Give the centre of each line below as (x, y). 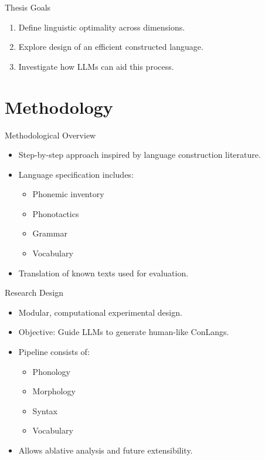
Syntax (45, 410)
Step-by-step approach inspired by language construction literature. (140, 155)
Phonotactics (56, 213)
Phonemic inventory (68, 194)
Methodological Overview (50, 135)
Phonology (51, 371)
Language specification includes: (76, 174)
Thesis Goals (28, 7)
